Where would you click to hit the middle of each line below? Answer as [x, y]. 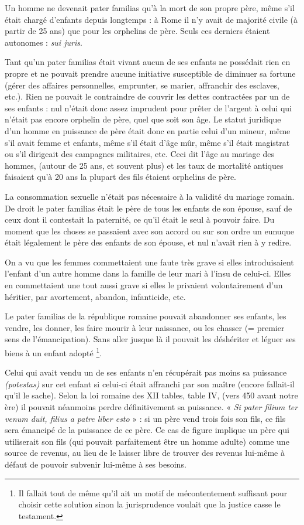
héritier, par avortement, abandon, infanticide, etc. [95, 296]
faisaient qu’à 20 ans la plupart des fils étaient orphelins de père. [121, 177]
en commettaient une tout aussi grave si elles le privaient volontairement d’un [144, 285]
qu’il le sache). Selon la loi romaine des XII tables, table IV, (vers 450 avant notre [151, 395]
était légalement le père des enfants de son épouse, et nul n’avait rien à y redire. [148, 242]
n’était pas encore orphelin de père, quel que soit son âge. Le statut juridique [143, 119]
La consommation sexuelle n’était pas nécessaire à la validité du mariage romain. [150, 196]
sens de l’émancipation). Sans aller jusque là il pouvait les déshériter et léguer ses [150, 339]
